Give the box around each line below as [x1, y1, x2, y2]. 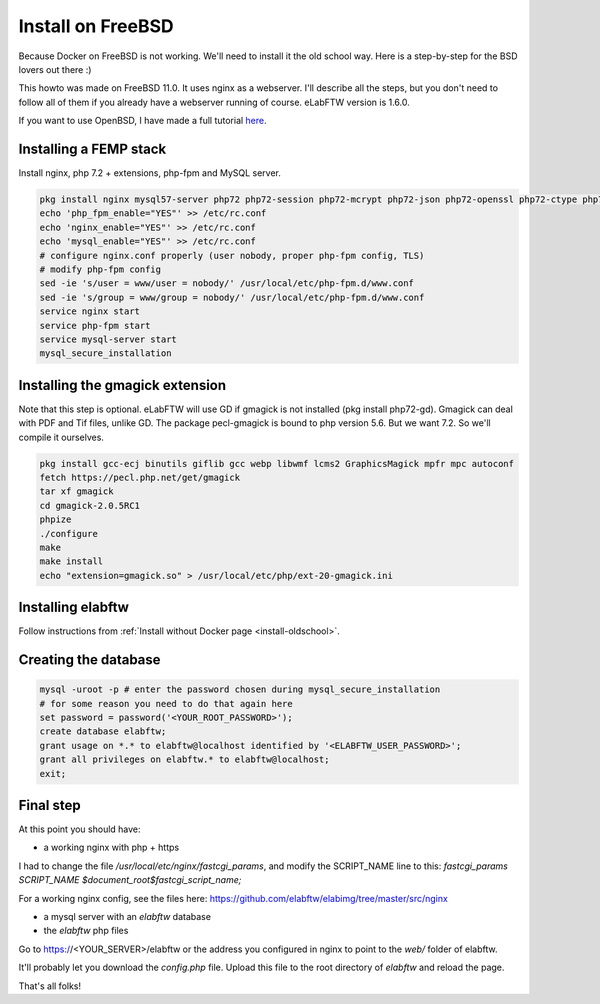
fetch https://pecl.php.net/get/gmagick [39, 471, 240, 483]
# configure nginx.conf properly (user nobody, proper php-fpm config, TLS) [39, 250, 425, 261]
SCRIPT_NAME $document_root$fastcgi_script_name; [18, 874, 242, 886]
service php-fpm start [39, 320, 151, 331]
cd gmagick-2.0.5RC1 [39, 500, 140, 511]
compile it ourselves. [18, 431, 105, 443]
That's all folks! [18, 980, 82, 992]
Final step [18, 796, 81, 814]
